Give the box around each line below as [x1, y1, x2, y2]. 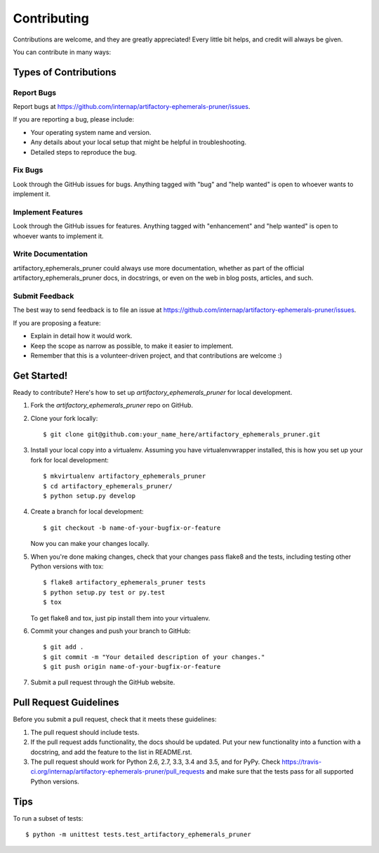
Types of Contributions [13, 66, 117, 78]
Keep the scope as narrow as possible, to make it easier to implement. [30, 341, 234, 350]
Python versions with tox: [30, 562, 105, 571]
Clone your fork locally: [30, 414, 98, 422]
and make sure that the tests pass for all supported [206, 767, 354, 776]
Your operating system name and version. [30, 128, 152, 136]
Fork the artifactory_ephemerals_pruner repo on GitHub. [30, 401, 193, 410]
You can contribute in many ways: [13, 48, 112, 56]
